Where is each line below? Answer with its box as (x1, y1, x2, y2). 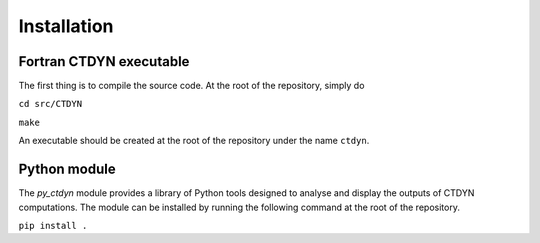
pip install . (18, 220, 88, 231)
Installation (18, 15, 114, 37)
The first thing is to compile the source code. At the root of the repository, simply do (18, 80, 365, 92)
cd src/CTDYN (18, 98, 83, 110)
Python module (18, 161, 116, 178)
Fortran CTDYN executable (18, 53, 190, 70)
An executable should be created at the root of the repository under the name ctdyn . (18, 135, 370, 147)
